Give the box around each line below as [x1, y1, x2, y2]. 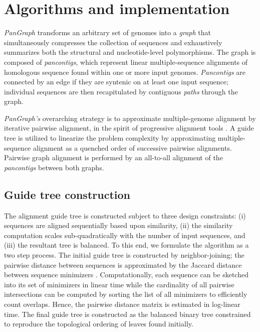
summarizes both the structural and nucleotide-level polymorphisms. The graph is [4, 47, 256, 57]
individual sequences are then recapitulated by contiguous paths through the [4, 86, 238, 96]
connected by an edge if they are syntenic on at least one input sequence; [4, 76, 228, 87]
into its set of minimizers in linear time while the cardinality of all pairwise [4, 279, 234, 289]
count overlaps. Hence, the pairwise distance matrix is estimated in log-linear [4, 298, 240, 309]
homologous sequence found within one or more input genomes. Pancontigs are [4, 66, 246, 77]
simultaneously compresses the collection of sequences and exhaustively [4, 37, 222, 47]
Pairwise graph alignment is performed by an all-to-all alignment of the [4, 152, 223, 163]
